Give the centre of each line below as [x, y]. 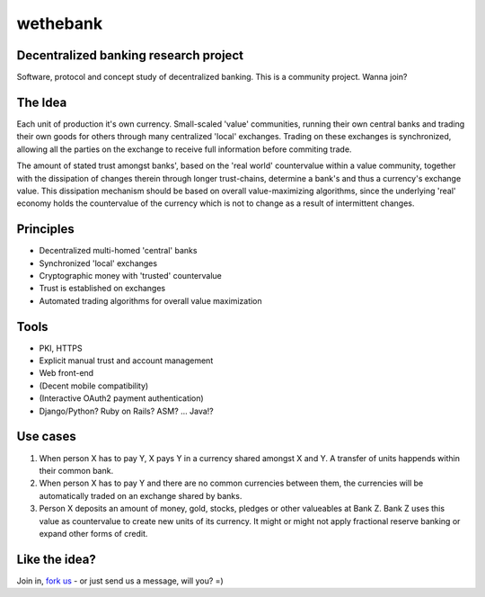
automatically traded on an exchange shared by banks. [141, 495]
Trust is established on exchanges [102, 289]
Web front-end [66, 373]
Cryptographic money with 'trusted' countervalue [130, 276]
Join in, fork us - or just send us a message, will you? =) [120, 581]
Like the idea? [56, 559]
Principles [46, 229]
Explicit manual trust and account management [126, 361]
